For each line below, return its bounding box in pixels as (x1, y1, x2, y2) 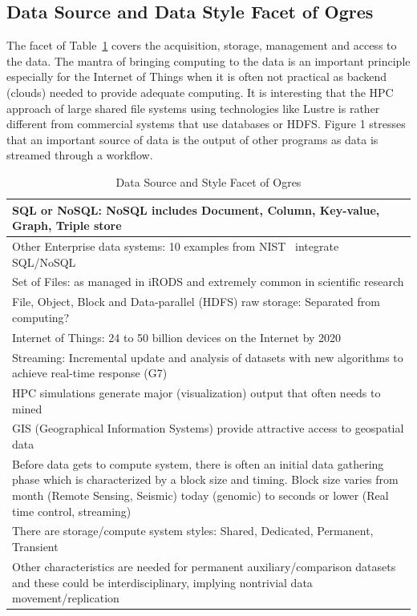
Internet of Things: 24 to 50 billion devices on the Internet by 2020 (12, 328, 342, 345)
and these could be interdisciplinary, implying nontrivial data (12, 574, 313, 590)
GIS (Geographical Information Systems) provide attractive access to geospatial (12, 420, 404, 437)
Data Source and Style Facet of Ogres (115, 173, 302, 190)
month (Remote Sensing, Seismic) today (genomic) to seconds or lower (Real (12, 487, 389, 504)
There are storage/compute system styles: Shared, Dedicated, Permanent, (12, 522, 374, 539)
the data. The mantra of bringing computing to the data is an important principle (6, 52, 411, 69)
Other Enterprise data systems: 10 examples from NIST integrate (12, 237, 339, 254)
